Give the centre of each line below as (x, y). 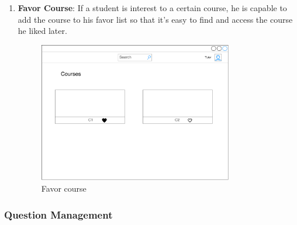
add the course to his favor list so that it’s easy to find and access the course (155, 19)
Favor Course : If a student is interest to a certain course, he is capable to (152, 8)
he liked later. (42, 31)
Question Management (58, 214)
